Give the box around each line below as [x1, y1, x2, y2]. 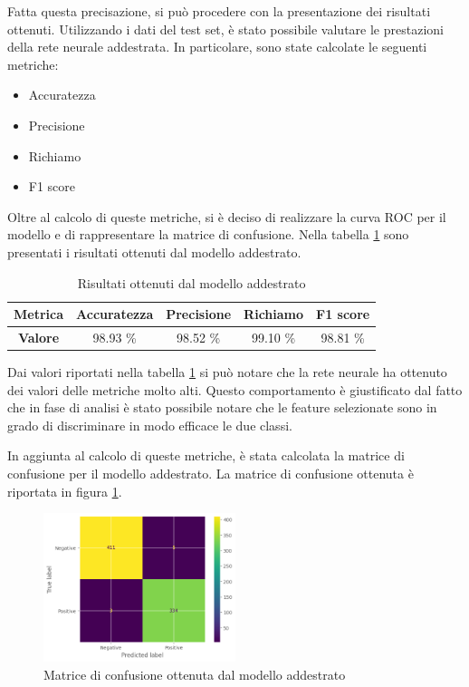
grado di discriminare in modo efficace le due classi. [7, 415, 292, 434]
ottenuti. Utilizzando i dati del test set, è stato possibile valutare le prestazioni [7, 19, 444, 38]
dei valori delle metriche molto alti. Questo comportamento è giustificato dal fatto [7, 380, 463, 399]
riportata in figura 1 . [7, 481, 122, 500]
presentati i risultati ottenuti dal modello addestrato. [7, 242, 301, 261]
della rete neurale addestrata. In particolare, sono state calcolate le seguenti [7, 37, 427, 56]
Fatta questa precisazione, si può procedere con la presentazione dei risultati [7, 2, 431, 20]
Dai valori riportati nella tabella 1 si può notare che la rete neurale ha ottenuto [7, 363, 447, 382]
